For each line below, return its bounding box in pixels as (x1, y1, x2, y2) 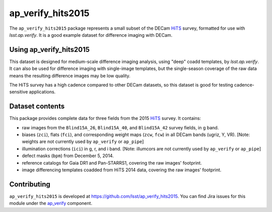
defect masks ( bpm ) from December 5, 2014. (22, 153, 114, 159)
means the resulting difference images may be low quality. (9, 73, 130, 79)
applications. (29, 89, 56, 95)
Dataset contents (9, 102, 65, 111)
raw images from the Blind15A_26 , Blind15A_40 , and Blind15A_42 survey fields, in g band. (22, 124, 219, 130)
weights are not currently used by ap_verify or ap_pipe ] (22, 138, 144, 145)
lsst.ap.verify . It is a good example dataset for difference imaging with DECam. (9, 32, 173, 38)
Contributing (9, 180, 50, 188)
